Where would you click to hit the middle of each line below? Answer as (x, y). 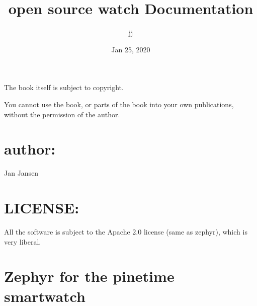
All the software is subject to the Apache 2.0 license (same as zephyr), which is (126, 231)
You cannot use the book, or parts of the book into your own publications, (119, 104)
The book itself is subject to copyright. (64, 87)
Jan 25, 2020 (131, 49)
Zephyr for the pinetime (89, 276)
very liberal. (23, 241)
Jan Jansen (21, 173)
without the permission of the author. (62, 114)
